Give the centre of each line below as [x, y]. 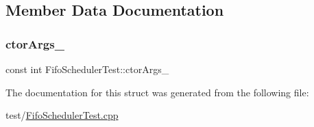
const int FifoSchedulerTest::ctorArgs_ [87, 69]
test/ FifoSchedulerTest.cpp [62, 115]
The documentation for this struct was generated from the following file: [157, 92]
